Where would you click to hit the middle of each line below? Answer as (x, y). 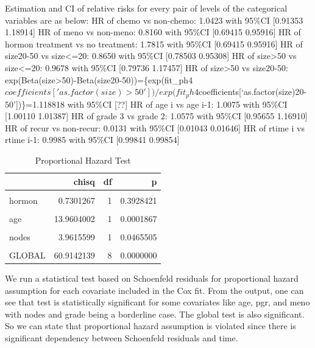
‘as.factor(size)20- (274, 92)
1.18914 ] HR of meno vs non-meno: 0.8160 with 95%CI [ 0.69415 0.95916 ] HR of (153, 32)
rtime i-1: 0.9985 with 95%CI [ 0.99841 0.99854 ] (92, 140)
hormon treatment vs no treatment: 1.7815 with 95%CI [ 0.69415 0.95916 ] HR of (154, 43)
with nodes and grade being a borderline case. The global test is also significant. (155, 314)
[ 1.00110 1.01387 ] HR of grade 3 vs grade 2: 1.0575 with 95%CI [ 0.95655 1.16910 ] (156, 116)
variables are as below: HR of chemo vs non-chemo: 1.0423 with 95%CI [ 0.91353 (154, 20)
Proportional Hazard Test (83, 160)
